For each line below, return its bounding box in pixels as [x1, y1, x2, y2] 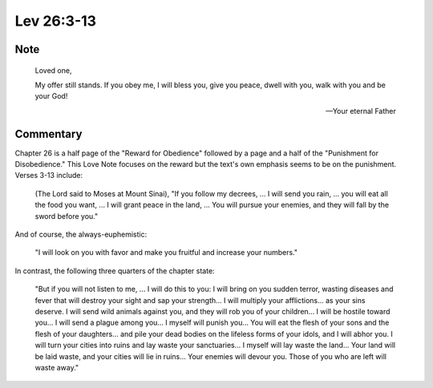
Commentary [14, 127, 83, 140]
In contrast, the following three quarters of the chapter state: [14, 265, 216, 276]
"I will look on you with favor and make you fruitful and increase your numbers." [34, 248, 298, 257]
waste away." [34, 362, 79, 372]
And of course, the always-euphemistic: [14, 229, 148, 239]
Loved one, [34, 65, 72, 75]
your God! [34, 91, 68, 101]
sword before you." [34, 211, 99, 220]
